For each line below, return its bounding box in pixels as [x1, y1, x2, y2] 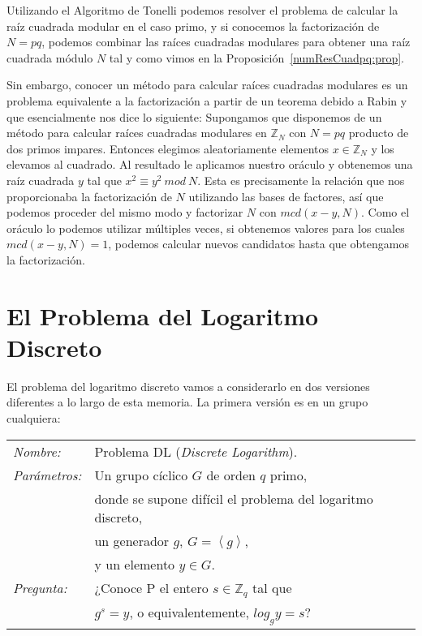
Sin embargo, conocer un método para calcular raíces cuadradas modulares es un [6, 76, 408, 93]
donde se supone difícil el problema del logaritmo [94, 488, 373, 508]
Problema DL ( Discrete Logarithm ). [94, 441, 298, 461]
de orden [206, 465, 256, 484]
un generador [94, 531, 170, 550]
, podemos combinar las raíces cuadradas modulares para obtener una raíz [41, 33, 411, 50]
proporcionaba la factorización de [6, 187, 172, 204]
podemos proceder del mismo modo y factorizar [6, 204, 243, 221]
